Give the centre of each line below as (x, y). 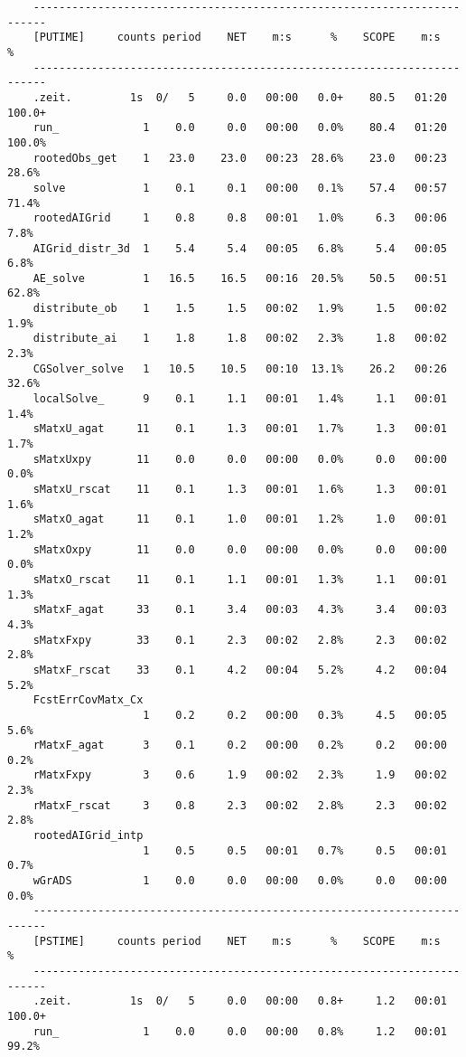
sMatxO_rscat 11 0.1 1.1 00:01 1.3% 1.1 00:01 (240, 579)
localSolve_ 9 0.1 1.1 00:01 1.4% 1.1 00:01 (240, 399)
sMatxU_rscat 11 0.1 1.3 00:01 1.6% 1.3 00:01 (240, 489)
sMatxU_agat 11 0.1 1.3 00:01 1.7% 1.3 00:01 (240, 429)
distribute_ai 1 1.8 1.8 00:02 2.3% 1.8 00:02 (240, 339)
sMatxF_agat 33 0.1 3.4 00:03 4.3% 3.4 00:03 (240, 610)
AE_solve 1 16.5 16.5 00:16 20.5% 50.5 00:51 (240, 278)
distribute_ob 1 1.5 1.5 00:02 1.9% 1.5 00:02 (240, 309)
